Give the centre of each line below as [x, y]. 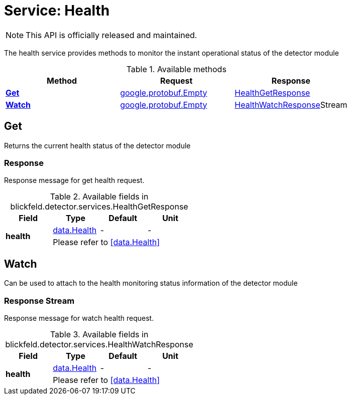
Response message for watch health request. [79, 318]
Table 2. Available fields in [99, 197]
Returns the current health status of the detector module [97, 145]
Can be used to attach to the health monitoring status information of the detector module [151, 283]
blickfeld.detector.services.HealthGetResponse [99, 207]
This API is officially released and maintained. [111, 35]
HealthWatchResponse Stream [291, 105]
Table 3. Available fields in [99, 334]
